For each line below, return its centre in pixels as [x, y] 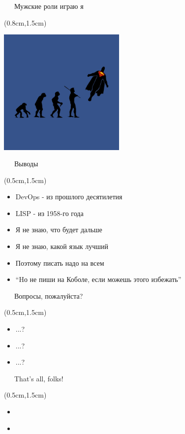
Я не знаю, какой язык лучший [62, 246]
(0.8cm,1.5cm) [25, 22]
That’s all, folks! [39, 378]
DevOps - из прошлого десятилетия [69, 197]
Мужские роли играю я [49, 6]
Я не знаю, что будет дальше [59, 230]
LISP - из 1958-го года [49, 213]
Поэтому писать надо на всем [60, 263]
